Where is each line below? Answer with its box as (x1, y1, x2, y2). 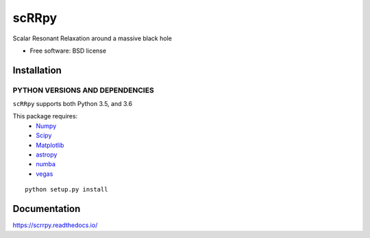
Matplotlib (36, 141, 64, 149)
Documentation (12, 203, 81, 215)
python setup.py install (25, 185, 108, 194)
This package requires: (12, 112, 78, 120)
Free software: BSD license (29, 47, 106, 55)
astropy (36, 150, 58, 159)
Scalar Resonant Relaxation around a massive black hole (12, 34, 173, 42)
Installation (12, 64, 62, 76)
